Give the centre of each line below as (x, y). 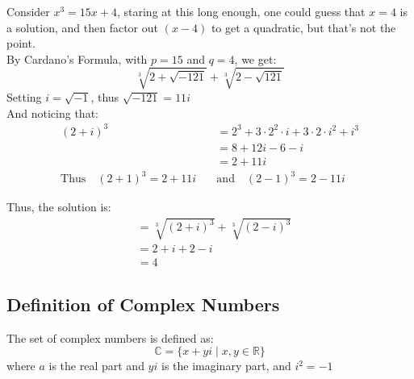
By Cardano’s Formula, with (77, 58)
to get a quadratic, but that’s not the (303, 27)
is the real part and (96, 366)
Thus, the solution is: (59, 207)
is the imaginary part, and (226, 366)
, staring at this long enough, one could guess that (241, 11)
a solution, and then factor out (82, 27)
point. (21, 43)
